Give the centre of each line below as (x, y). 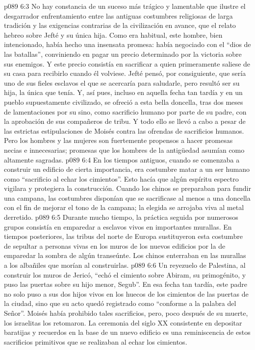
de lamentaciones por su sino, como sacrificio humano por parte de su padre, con (125, 111)
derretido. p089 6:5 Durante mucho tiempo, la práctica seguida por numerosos (121, 217)
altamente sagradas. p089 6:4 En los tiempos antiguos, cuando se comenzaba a (122, 159)
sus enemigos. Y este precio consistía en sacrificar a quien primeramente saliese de (127, 63)
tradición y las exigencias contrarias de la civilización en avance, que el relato (120, 25)
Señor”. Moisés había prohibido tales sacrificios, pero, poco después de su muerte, (126, 313)
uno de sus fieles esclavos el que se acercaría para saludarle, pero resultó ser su (122, 82)
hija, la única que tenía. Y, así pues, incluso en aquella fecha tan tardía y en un (123, 92)
